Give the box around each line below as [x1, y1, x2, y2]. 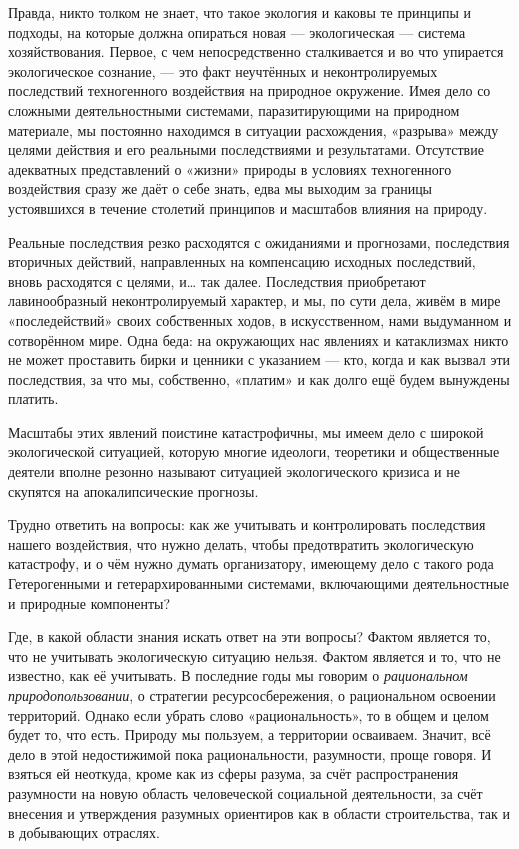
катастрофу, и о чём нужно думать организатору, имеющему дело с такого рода [8, 553, 494, 574]
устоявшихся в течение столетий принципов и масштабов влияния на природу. [8, 197, 488, 218]
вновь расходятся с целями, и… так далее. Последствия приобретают [8, 270, 426, 291]
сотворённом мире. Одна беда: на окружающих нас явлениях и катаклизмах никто [8, 329, 509, 350]
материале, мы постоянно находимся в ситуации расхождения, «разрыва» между [8, 119, 499, 140]
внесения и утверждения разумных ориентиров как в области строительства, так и [8, 802, 510, 823]
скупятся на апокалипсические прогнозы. [8, 480, 259, 501]
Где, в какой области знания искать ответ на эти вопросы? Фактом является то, [8, 626, 491, 647]
